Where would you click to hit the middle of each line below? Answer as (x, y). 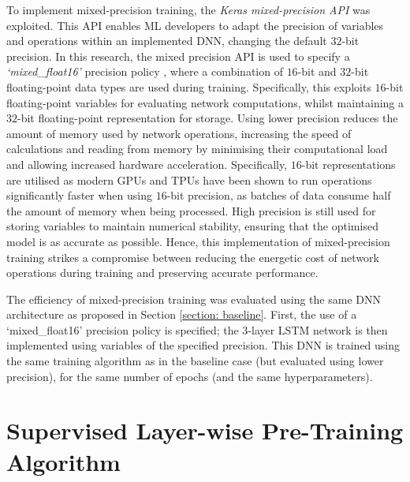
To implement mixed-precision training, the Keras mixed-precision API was (188, 9)
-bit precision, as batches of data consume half (279, 195)
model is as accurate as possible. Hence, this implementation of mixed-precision (198, 241)
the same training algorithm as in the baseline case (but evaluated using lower (195, 361)
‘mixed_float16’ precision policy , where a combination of (145, 71)
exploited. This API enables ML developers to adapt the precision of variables (195, 25)
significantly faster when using (80, 195)
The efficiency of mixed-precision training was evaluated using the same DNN (194, 299)
